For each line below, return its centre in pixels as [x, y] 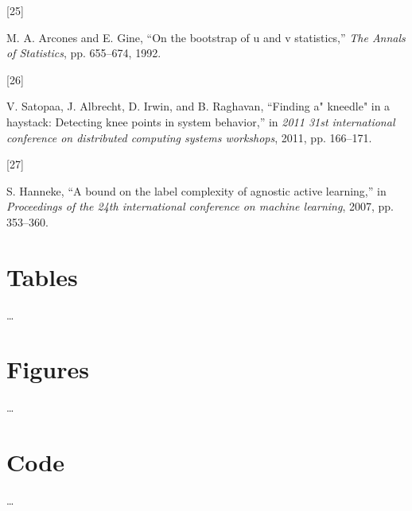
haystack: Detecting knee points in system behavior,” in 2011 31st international [201, 121]
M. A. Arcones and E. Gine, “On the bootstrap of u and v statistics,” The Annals [206, 37]
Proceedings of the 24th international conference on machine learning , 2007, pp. [200, 206]
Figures [48, 369]
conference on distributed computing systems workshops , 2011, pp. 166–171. [189, 137]
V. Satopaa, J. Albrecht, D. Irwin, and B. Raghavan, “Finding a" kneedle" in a [198, 106]
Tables [42, 276]
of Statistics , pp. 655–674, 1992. [84, 53]
